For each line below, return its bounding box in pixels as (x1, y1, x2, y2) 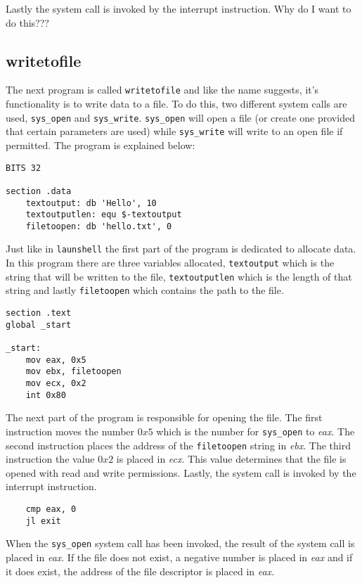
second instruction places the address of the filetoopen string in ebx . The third (6, 437, 351, 452)
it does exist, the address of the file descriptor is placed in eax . (6, 563, 275, 578)
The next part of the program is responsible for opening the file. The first (6, 410, 323, 425)
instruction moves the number (6, 423, 135, 438)
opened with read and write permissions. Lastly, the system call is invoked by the (6, 465, 356, 480)
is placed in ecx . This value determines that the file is (116, 451, 347, 466)
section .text (6, 308, 72, 319)
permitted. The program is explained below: (6, 137, 195, 152)
